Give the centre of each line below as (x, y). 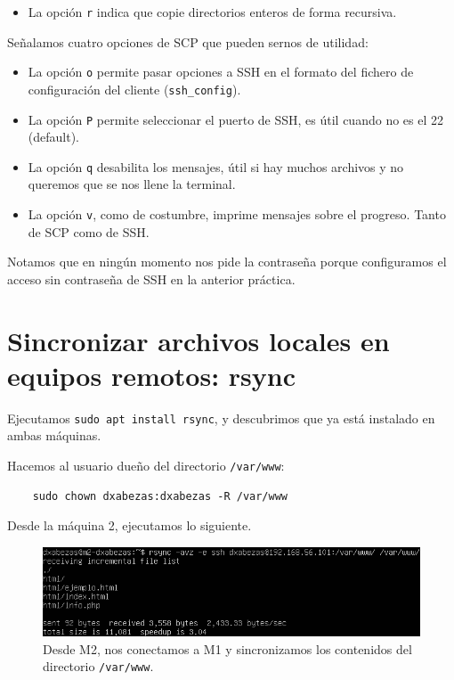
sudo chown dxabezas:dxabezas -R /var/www (160, 496)
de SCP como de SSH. (89, 231)
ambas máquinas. (54, 435)
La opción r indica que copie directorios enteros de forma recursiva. (212, 12)
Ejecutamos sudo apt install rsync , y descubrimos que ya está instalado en (221, 418)
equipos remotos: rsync (152, 375)
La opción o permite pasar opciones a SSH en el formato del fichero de (221, 72)
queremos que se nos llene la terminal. (132, 184)
